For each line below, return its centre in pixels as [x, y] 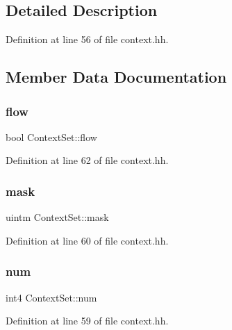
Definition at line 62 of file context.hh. [87, 160]
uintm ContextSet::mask [57, 217]
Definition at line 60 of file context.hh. [87, 240]
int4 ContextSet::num [51, 297]
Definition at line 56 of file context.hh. [87, 39]
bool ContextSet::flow [51, 137]
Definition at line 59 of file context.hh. [87, 321]
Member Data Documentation [116, 77]
